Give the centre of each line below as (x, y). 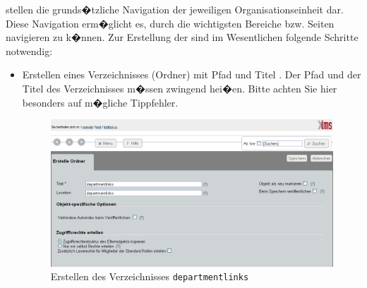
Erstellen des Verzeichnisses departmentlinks (150, 276)
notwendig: (29, 50)
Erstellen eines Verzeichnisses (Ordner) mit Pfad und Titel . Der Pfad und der (192, 74)
